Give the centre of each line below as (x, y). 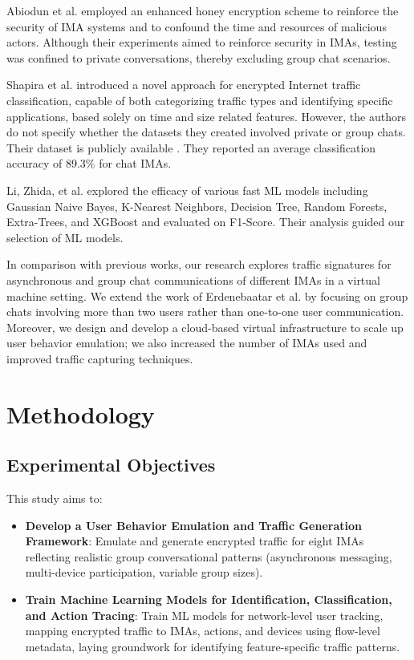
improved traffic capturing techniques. (100, 358)
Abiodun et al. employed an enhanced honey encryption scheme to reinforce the (203, 10)
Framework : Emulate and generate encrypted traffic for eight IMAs (195, 541)
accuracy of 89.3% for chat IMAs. (89, 163)
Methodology (81, 413)
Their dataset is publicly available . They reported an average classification (191, 147)
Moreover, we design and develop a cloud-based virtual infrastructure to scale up (205, 327)
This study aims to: (55, 498)
